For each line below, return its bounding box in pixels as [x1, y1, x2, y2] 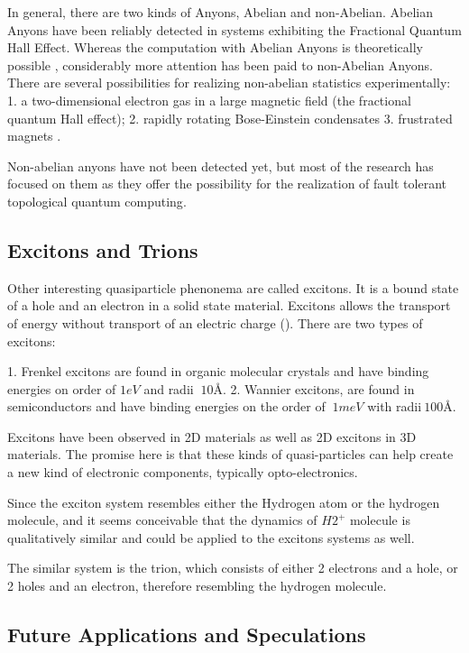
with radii [367, 397, 422, 416]
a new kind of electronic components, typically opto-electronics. [7, 463, 358, 482]
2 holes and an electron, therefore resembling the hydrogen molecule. [7, 576, 387, 595]
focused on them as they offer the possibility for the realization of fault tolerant [7, 174, 446, 193]
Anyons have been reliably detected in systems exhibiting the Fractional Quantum [7, 20, 462, 39]
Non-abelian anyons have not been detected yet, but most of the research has [7, 156, 434, 175]
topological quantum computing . [7, 191, 187, 210]
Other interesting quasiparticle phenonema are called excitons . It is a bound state [7, 278, 459, 297]
